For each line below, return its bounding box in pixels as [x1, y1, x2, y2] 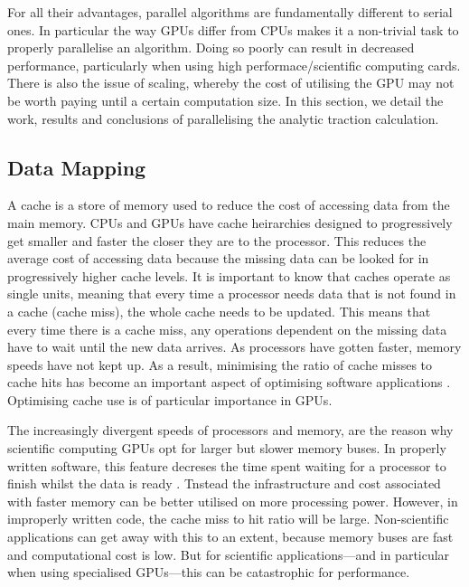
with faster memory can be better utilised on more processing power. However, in [7, 491, 458, 510]
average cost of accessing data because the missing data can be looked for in [7, 249, 429, 268]
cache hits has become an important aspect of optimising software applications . [7, 373, 451, 392]
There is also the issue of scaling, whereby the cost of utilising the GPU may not [7, 73, 455, 92]
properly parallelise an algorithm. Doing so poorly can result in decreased [7, 38, 415, 57]
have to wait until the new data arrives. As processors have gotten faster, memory [7, 337, 462, 356]
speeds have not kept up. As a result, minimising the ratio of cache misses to [7, 355, 433, 374]
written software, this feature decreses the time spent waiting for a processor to [7, 456, 446, 475]
